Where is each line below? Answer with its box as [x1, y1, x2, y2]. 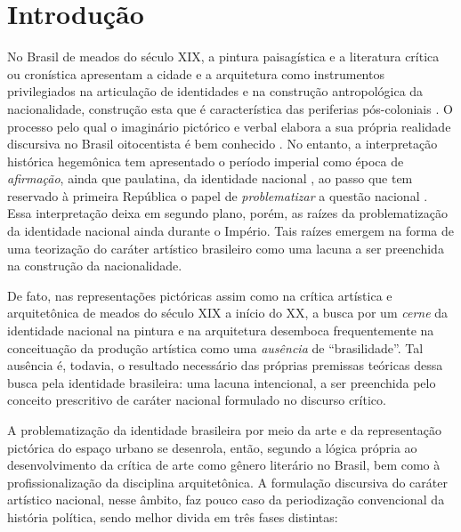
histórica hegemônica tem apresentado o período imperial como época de [7, 151, 404, 170]
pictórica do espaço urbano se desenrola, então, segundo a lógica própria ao [7, 438, 417, 456]
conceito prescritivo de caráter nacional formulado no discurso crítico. [7, 391, 386, 409]
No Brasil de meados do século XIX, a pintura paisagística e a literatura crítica [7, 47, 440, 66]
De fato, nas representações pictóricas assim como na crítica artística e [7, 286, 392, 304]
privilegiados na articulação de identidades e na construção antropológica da [7, 82, 424, 101]
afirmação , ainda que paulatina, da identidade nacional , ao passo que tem [7, 169, 413, 188]
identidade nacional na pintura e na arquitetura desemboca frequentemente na [7, 321, 434, 340]
